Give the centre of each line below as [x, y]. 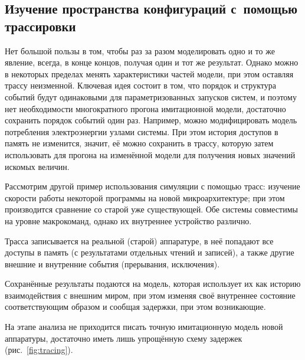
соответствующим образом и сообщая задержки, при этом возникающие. [135, 307]
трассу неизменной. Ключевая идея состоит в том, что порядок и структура [140, 85]
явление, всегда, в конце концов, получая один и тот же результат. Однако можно [152, 62]
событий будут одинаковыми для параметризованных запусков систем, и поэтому [151, 96]
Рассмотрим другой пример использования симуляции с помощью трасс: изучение [152, 186]
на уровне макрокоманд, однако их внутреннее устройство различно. [128, 220]
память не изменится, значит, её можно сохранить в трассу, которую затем [139, 143]
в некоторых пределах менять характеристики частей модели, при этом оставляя [149, 73]
